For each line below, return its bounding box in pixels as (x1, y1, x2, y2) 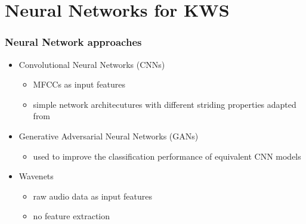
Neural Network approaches (5, 35, 142, 49)
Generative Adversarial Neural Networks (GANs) (18, 129, 199, 142)
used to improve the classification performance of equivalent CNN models (33, 150, 301, 162)
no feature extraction (33, 210, 110, 222)
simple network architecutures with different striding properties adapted (33, 98, 296, 110)
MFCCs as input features (33, 78, 126, 91)
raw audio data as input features (33, 189, 152, 202)
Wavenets (18, 170, 54, 182)
